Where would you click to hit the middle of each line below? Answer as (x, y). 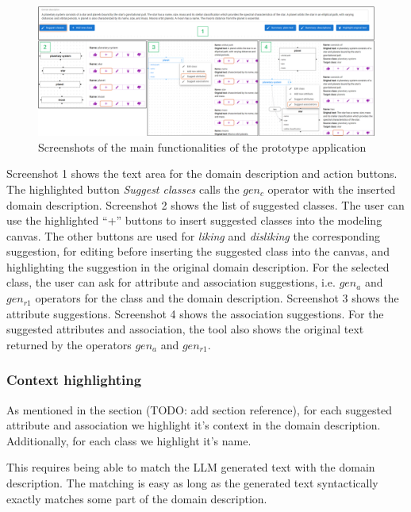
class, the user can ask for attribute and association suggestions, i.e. (171, 282)
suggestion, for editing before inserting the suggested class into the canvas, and (198, 251)
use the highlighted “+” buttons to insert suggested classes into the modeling (194, 220)
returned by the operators (69, 344)
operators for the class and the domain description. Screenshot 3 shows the (217, 298)
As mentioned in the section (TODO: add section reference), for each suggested (199, 409)
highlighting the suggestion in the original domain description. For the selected (198, 266)
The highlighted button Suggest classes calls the (123, 189)
